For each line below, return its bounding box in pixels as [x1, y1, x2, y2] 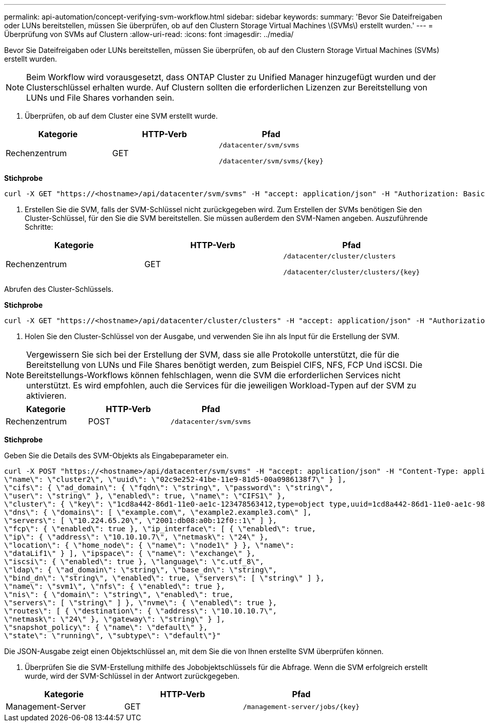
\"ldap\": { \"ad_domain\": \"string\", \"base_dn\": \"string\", [4, 566, 277, 574]
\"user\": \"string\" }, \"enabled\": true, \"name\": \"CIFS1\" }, [4, 492, 286, 500]
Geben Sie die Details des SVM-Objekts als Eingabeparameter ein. [4, 451, 229, 460]
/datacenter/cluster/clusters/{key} [283, 268, 420, 276]
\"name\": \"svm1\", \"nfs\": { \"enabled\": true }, [4, 582, 225, 590]
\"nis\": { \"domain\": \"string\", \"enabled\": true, [4, 590, 234, 599]
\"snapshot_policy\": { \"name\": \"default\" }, [4, 623, 208, 631]
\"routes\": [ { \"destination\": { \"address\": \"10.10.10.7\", [4, 607, 277, 615]
